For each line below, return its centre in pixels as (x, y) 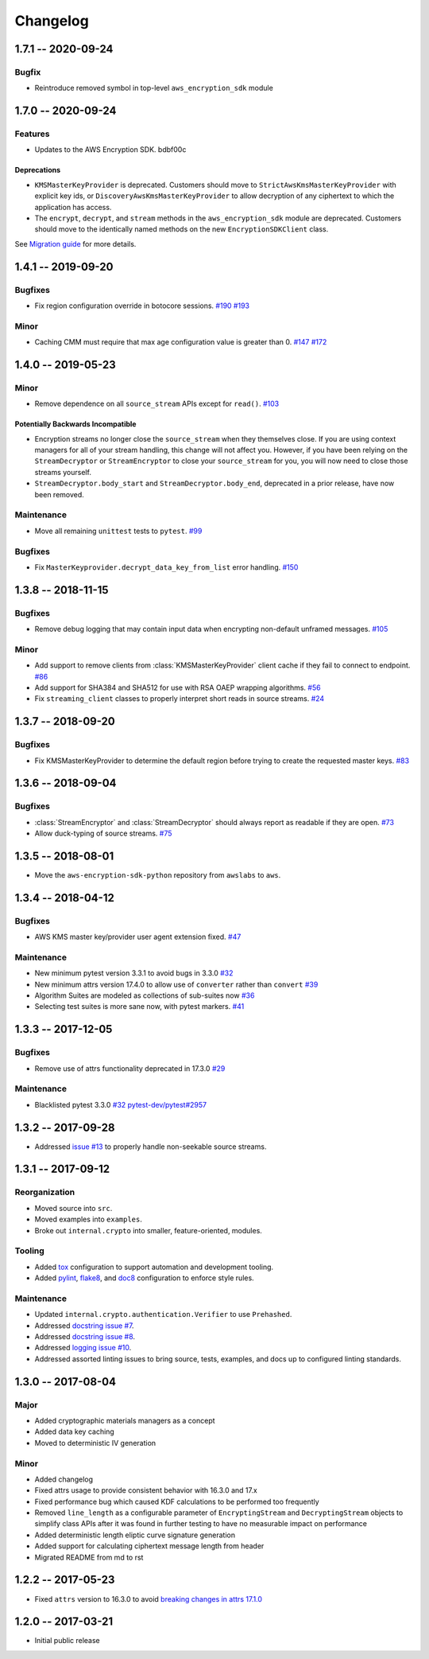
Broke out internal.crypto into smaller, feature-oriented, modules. (148, 1230)
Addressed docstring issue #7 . (84, 1326)
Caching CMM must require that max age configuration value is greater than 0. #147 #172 (181, 342)
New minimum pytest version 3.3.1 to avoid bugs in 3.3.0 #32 (134, 973)
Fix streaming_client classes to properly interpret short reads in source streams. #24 (180, 699)
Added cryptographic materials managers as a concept (125, 1420)
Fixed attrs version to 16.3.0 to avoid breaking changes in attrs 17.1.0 (148, 1599)
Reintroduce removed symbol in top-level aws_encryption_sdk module (154, 88)
